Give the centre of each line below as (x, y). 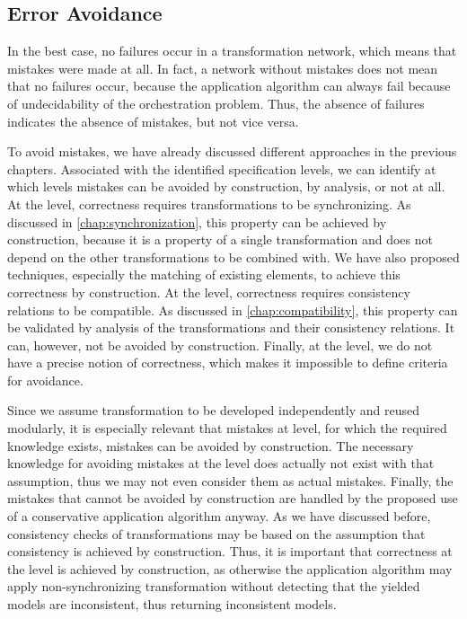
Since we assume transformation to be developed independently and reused (213, 410)
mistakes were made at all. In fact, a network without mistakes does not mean (223, 68)
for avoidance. (45, 380)
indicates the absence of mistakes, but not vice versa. (153, 121)
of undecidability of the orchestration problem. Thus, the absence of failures (216, 103)
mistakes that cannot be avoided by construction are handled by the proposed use (233, 498)
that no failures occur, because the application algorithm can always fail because (229, 86)
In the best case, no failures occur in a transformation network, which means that (232, 51)
